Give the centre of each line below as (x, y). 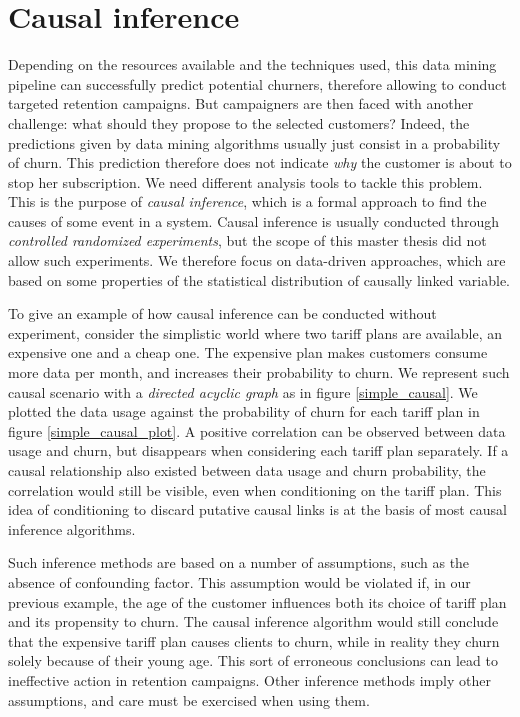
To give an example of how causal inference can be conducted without (222, 313)
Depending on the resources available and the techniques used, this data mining (252, 64)
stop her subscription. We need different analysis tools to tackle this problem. (245, 181)
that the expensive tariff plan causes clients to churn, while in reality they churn (254, 640)
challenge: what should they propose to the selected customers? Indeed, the (239, 122)
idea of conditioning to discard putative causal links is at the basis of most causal (257, 509)
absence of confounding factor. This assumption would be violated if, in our (239, 581)
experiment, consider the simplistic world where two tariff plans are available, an (255, 332)
